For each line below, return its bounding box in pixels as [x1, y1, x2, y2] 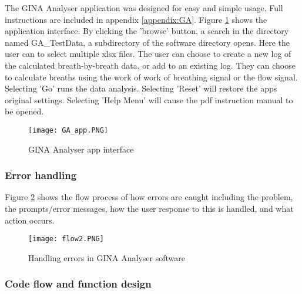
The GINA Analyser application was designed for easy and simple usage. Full [5, 2, 283, 13]
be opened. [5, 105, 44, 117]
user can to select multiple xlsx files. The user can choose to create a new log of [5, 48, 291, 60]
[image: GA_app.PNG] [28, 126, 109, 134]
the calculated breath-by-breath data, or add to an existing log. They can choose [5, 59, 296, 71]
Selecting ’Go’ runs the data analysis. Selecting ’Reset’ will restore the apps [5, 82, 277, 94]
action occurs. [5, 214, 55, 226]
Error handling [5, 168, 77, 183]
